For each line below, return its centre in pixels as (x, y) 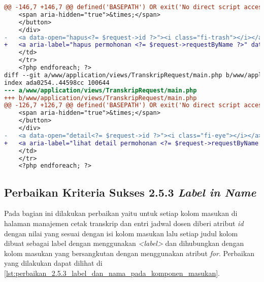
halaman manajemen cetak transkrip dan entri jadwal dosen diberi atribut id (124, 223)
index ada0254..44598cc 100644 (57, 83)
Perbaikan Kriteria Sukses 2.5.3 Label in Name (130, 192)
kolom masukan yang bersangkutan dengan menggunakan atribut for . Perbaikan (129, 253)
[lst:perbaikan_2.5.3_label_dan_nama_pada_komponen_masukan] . (112, 273)
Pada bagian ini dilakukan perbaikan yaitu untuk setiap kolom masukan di (121, 213)
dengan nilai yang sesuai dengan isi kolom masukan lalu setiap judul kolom (121, 233)
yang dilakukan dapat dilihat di (53, 263)
